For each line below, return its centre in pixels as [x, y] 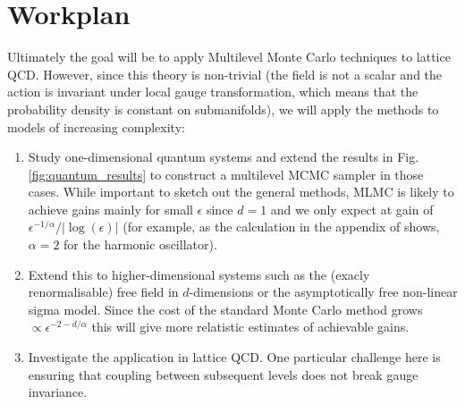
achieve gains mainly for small [110, 209]
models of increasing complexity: [96, 126]
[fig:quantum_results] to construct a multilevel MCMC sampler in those [226, 174]
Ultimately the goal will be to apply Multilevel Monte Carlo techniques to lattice [229, 57]
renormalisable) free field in [103, 292]
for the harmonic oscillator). [140, 244]
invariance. [58, 392]
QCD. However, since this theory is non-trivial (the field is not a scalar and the [225, 74]
